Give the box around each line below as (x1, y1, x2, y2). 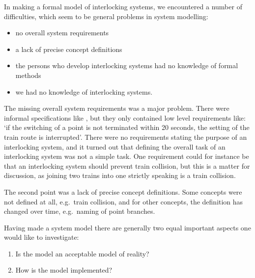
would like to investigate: (4, 232, 79, 242)
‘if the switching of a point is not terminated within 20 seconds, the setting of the (4, 122, 250, 132)
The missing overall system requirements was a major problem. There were (4, 103, 229, 113)
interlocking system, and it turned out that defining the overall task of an (4, 141, 226, 152)
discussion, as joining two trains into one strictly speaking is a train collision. (4, 170, 236, 180)
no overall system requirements (15, 27, 109, 38)
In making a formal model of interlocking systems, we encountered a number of (4, 1, 242, 11)
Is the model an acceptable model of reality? (15, 248, 149, 258)
